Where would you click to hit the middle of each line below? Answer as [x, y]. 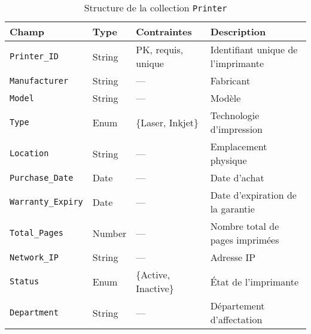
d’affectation [236, 319]
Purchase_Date [42, 177]
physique [228, 160]
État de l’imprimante [254, 281]
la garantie [232, 209]
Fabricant [230, 81]
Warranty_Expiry [46, 202]
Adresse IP [233, 257]
